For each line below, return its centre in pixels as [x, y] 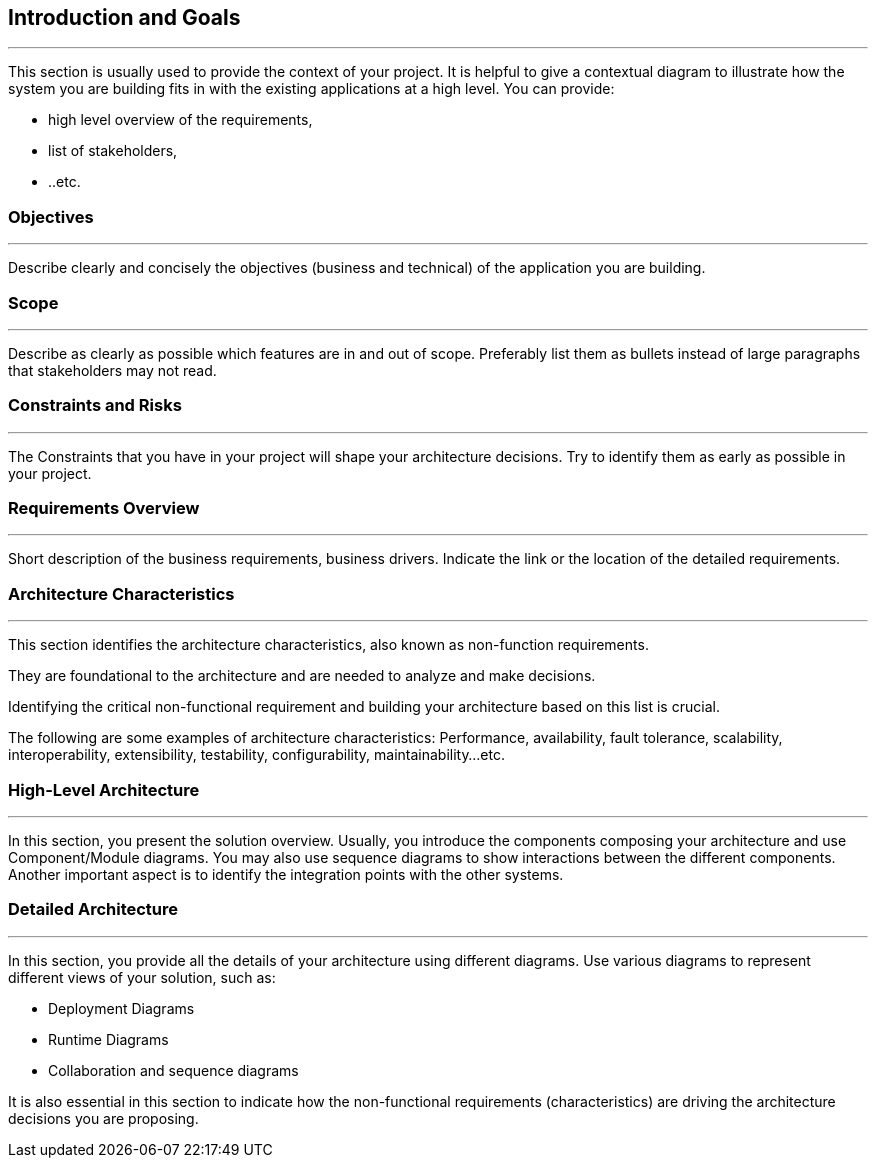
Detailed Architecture [93, 909]
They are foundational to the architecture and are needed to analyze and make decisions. [302, 676]
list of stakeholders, [113, 151]
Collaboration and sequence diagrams [173, 1070]
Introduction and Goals [124, 17]
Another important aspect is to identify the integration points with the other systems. [286, 874]
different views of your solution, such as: [142, 977]
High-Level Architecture [104, 789]
